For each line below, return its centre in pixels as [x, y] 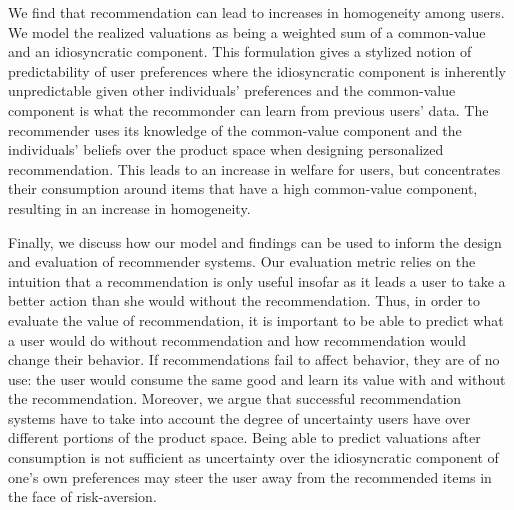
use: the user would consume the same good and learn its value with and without [257, 378]
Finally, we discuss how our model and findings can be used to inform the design [255, 241]
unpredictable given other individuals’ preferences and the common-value [232, 90]
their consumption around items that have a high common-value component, [243, 188]
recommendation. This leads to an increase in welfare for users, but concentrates [254, 168]
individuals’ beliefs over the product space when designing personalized [226, 149]
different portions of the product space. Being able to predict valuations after [244, 437]
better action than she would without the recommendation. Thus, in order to [244, 300]
